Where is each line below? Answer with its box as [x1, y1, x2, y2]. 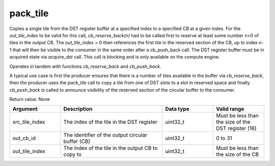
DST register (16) [215, 125, 257, 132]
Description [63, 105, 93, 113]
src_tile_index [12, 119, 45, 126]
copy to [63, 151, 81, 158]
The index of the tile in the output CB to [63, 145, 158, 152]
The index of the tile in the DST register [63, 119, 158, 126]
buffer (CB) [63, 138, 91, 145]
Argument [12, 105, 38, 113]
